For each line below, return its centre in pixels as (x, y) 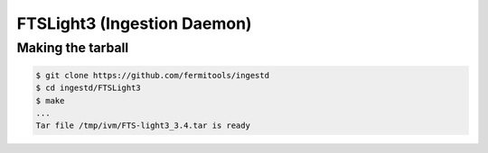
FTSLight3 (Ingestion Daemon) (134, 23)
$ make (50, 100)
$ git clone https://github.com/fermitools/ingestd (153, 75)
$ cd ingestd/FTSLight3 (89, 88)
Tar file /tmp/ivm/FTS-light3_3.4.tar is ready (143, 126)
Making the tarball (73, 48)
